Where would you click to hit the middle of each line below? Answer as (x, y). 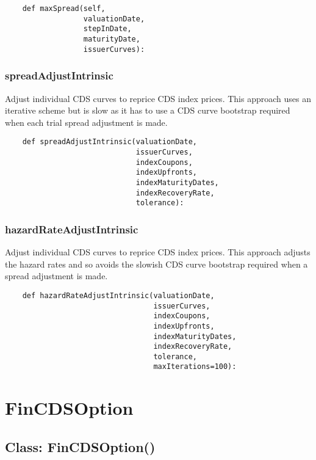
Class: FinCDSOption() (80, 446)
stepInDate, (107, 29)
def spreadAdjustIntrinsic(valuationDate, (110, 142)
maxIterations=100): (195, 367)
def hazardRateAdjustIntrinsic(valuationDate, (118, 295)
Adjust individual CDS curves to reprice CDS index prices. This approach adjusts (158, 252)
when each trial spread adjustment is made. (86, 122)
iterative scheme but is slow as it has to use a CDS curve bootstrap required (148, 110)
